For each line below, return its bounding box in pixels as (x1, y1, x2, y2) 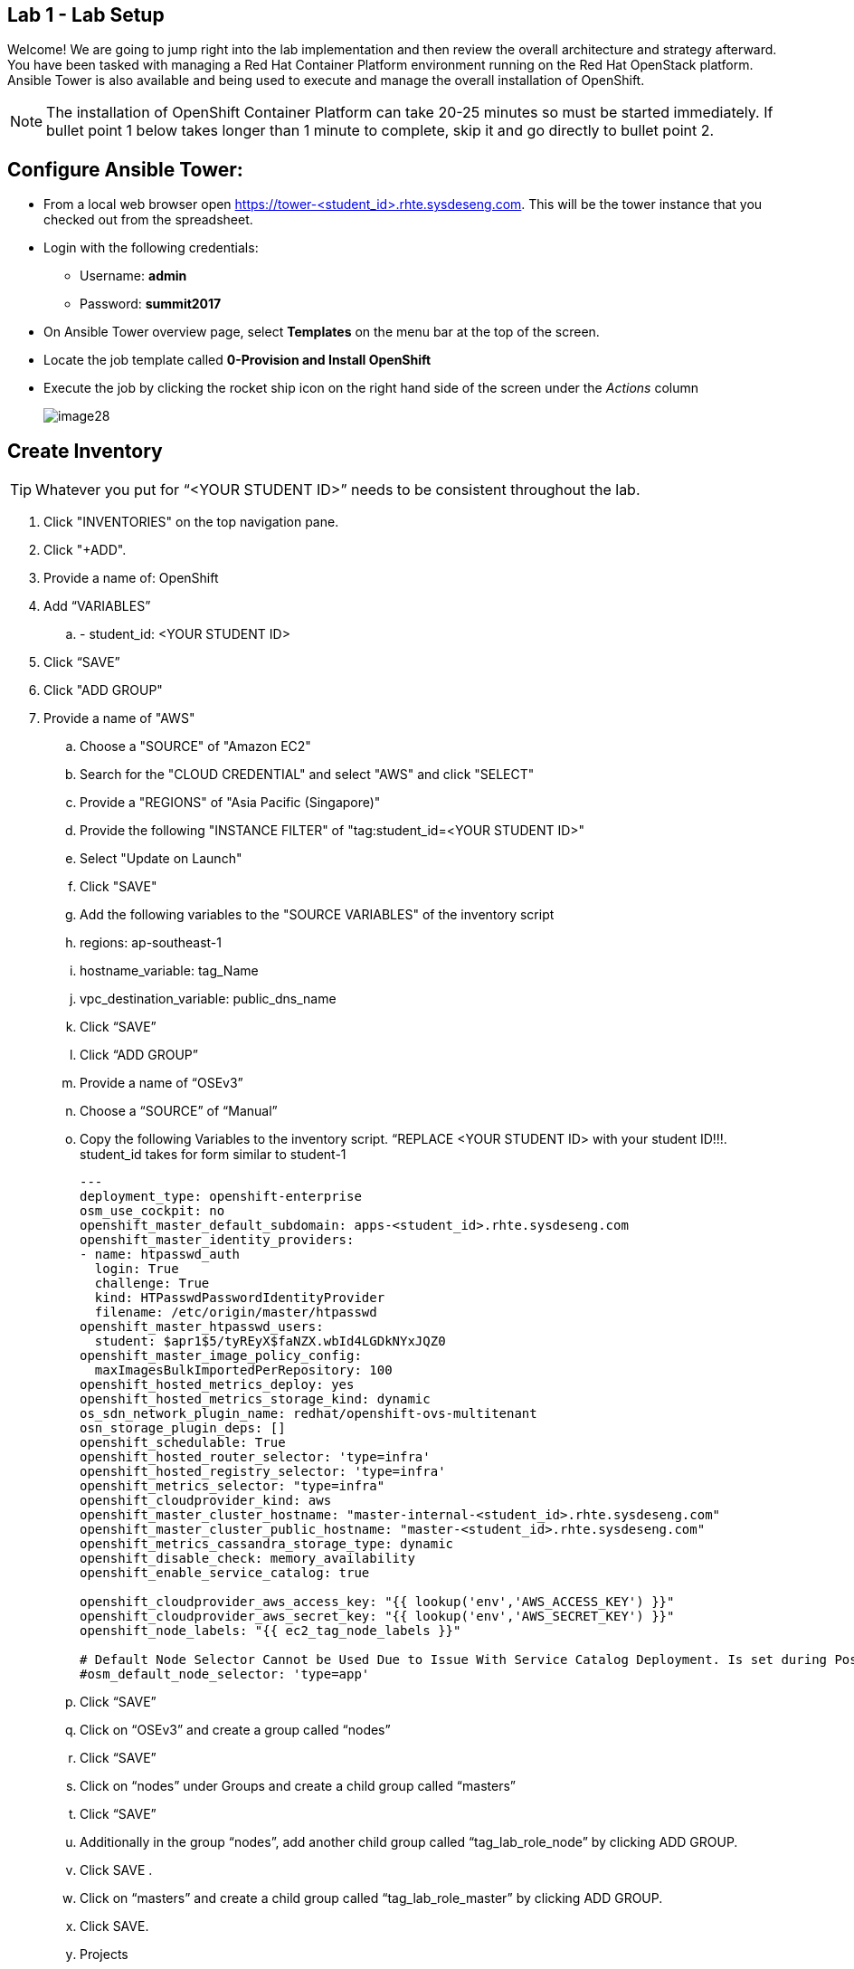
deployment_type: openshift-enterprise (80, 1189, 362, 1204)
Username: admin (80, 268, 187, 284)
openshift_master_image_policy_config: (80, 1348, 362, 1364)
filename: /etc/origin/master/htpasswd (94, 1305, 377, 1320)
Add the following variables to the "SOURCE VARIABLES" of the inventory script (80, 907, 555, 923)
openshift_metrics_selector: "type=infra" (80, 1479, 385, 1494)
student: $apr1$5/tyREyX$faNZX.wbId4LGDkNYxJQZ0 (94, 1334, 446, 1349)
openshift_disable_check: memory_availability (80, 1551, 415, 1566)
